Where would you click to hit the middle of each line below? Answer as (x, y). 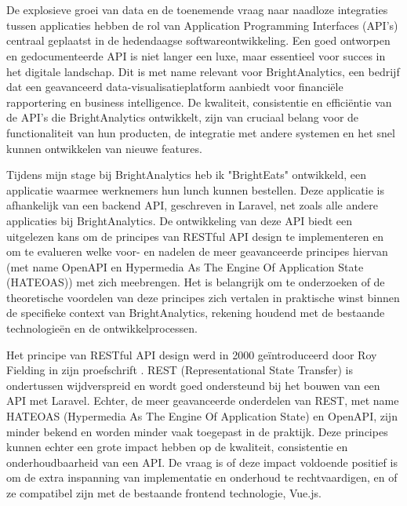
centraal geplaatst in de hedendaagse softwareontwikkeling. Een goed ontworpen (198, 40)
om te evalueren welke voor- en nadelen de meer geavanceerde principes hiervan (197, 251)
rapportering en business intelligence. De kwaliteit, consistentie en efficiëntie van (199, 102)
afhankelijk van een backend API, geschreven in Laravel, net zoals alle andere (192, 205)
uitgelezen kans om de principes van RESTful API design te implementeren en (195, 236)
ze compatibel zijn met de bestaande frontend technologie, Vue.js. (164, 493)
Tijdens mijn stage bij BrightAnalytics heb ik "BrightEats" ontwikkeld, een (187, 175)
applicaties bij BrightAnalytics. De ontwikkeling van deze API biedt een (179, 220)
